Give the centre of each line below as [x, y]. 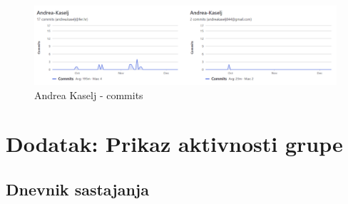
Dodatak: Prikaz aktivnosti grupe [174, 144]
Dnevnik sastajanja [77, 189]
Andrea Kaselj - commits [89, 95]
